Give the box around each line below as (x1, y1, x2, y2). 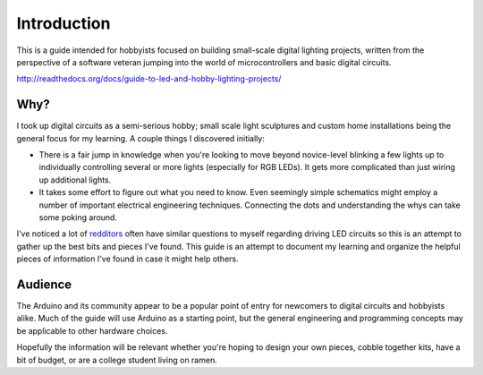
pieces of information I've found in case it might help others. (16, 253, 239, 264)
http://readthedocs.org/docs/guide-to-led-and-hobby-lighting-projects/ (16, 73, 282, 84)
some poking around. (38, 211, 118, 223)
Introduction (16, 13, 111, 33)
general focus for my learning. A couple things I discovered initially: (16, 132, 266, 143)
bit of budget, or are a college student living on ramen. (16, 354, 218, 365)
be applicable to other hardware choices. (16, 325, 168, 336)
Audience (16, 277, 72, 292)
